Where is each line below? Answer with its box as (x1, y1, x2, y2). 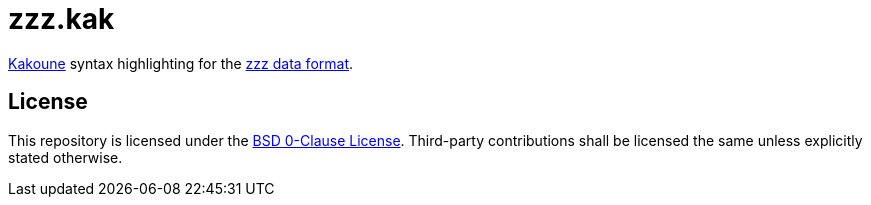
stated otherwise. (8, 148, 123, 166)
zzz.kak (8, 2, 115, 36)
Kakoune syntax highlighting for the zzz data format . (8, 54, 354, 72)
